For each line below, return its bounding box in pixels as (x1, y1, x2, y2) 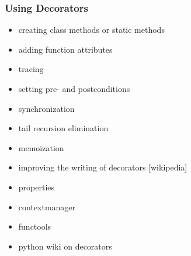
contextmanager (18, 200, 76, 213)
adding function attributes (18, 43, 113, 55)
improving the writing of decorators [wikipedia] (18, 161, 187, 173)
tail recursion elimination (18, 122, 109, 134)
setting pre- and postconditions (18, 83, 130, 94)
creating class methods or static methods (18, 23, 165, 36)
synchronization (18, 102, 75, 114)
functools (18, 220, 51, 233)
